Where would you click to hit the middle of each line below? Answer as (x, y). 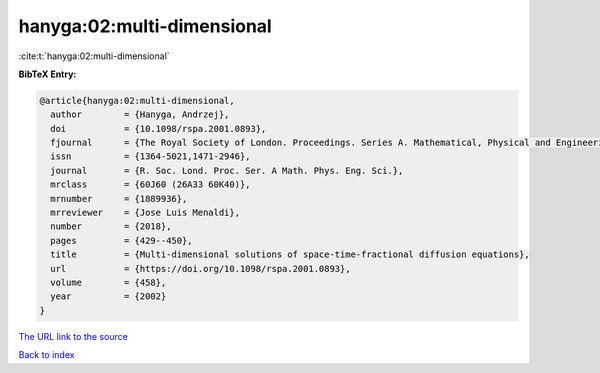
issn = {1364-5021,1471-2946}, (150, 156)
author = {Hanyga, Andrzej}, (140, 114)
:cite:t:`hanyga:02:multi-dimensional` (94, 56)
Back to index (46, 355)
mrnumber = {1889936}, (119, 198)
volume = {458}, (108, 282)
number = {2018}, (111, 226)
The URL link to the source (73, 336)
